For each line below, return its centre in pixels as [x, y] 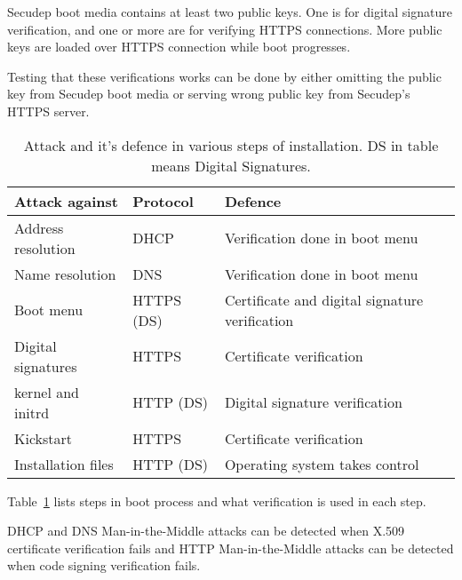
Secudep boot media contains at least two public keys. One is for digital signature [230, 12]
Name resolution [65, 274]
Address [39, 227]
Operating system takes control [322, 464]
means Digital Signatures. [231, 165]
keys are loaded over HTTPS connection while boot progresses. [179, 47]
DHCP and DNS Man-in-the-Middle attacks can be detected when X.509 [206, 531]
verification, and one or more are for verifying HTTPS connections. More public [225, 29]
